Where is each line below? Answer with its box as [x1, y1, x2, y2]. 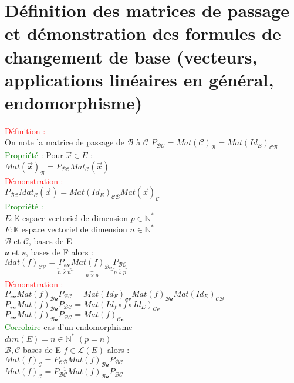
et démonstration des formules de [5, 21, 281, 45]
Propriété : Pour [5, 149, 63, 161]
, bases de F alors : [25, 246, 93, 258]
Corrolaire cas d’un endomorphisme [5, 321, 133, 333]
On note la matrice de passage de [5, 136, 124, 148]
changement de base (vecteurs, [5, 44, 258, 68]
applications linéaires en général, [5, 67, 274, 91]
